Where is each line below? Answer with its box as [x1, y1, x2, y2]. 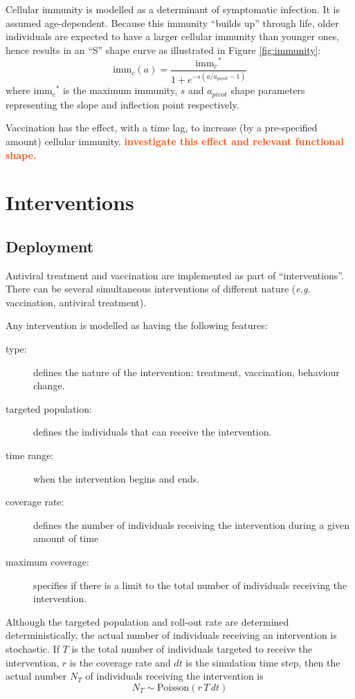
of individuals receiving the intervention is [85, 669, 264, 683]
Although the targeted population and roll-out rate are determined [6, 614, 289, 628]
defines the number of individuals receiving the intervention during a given [33, 517, 349, 532]
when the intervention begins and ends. [33, 471, 200, 485]
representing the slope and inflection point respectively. [6, 97, 239, 111]
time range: [6, 448, 54, 463]
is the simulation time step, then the [185, 655, 340, 669]
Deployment [6, 235, 94, 257]
